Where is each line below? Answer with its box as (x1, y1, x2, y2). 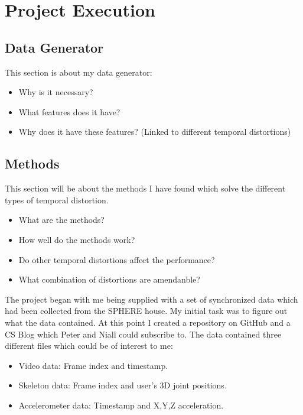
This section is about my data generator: (5, 66, 152, 78)
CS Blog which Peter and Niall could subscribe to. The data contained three (5, 328, 282, 340)
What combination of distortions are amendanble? (18, 273, 200, 286)
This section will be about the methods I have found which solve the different (5, 182, 286, 194)
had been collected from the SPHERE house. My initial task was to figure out (5, 304, 288, 317)
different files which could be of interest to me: (5, 339, 173, 352)
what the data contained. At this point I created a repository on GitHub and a (5, 316, 291, 328)
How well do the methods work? (18, 233, 135, 245)
